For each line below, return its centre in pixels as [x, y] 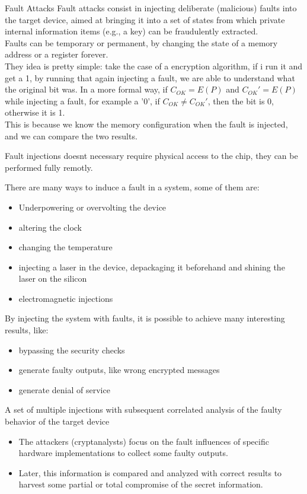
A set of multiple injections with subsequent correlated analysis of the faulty [143, 409]
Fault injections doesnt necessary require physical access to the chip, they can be [151, 156]
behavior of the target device [57, 421]
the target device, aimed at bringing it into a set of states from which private [145, 19]
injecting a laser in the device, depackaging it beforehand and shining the [152, 267]
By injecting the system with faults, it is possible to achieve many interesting [145, 318]
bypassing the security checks [72, 350]
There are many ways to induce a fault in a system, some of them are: [132, 187]
